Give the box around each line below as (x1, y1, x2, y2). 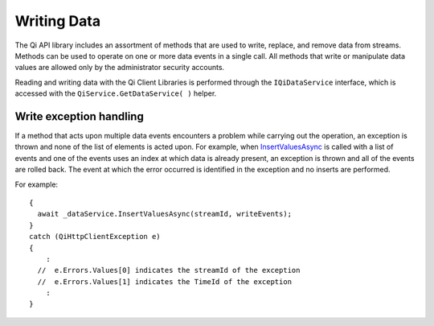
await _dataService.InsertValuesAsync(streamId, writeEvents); (37, 209, 293, 219)
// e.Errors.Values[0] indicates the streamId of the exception (37, 266, 301, 275)
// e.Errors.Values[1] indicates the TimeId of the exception (37, 277, 293, 286)
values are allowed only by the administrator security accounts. (14, 63, 225, 72)
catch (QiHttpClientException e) (29, 232, 161, 241)
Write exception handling (14, 109, 144, 123)
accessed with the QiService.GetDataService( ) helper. (14, 89, 217, 98)
